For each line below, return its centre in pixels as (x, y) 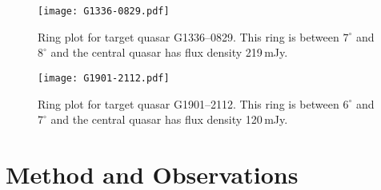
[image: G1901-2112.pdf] (104, 78)
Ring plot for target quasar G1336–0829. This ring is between (188, 36)
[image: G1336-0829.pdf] (104, 11)
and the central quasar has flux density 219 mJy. (169, 52)
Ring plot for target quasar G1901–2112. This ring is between (188, 103)
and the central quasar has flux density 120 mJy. (169, 119)
